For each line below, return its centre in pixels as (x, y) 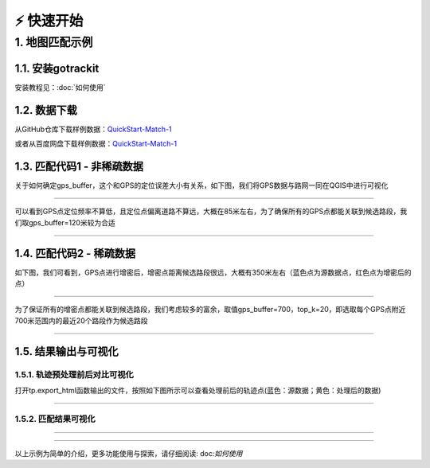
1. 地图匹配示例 (54, 42)
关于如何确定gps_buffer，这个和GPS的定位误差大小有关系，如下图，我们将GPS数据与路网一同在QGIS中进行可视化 (201, 185)
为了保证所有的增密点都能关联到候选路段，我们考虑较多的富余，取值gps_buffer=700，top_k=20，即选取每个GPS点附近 (210, 310)
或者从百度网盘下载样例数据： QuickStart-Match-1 (96, 144)
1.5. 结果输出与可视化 (66, 351)
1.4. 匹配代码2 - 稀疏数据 (75, 253)
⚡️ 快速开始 (49, 21)
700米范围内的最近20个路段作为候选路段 (81, 320)
